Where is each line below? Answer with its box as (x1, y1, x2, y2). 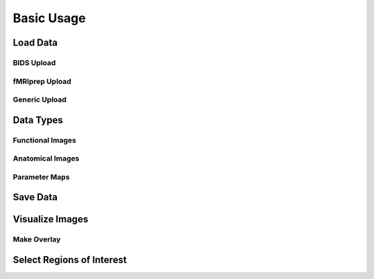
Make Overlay (12, 235, 61, 244)
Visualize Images (12, 213, 89, 225)
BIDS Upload (12, 57, 56, 67)
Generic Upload (12, 95, 67, 105)
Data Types (12, 114, 64, 126)
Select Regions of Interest (12, 253, 127, 266)
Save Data (12, 191, 58, 204)
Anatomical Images (12, 154, 80, 163)
